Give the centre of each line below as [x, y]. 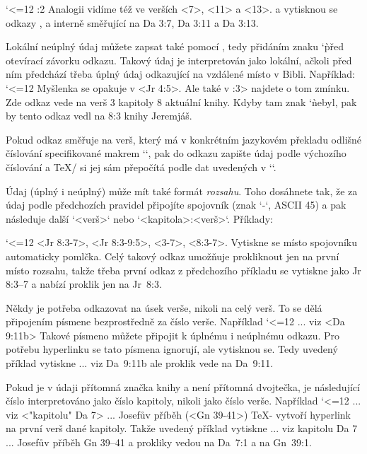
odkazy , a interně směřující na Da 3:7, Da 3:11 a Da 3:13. [132, 22]
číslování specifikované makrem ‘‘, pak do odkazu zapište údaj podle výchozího [176, 153]
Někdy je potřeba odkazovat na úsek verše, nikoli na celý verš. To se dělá [164, 307]
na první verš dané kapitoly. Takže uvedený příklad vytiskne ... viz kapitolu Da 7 [182, 428]
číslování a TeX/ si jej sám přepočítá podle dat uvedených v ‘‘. [141, 167]
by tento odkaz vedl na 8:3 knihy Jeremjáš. [99, 116]
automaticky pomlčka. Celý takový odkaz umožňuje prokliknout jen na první [173, 256]
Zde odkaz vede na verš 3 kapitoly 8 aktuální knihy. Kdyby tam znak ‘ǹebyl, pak [181, 101]
